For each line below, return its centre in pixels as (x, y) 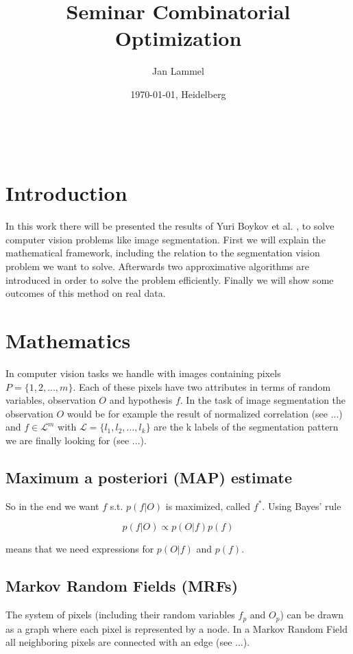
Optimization (178, 38)
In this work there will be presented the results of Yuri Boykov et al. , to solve (170, 226)
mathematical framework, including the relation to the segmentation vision (163, 253)
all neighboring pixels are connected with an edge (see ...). (128, 642)
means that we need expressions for (80, 549)
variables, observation (51, 400)
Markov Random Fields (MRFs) (122, 586)
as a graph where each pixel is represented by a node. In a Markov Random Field (176, 628)
